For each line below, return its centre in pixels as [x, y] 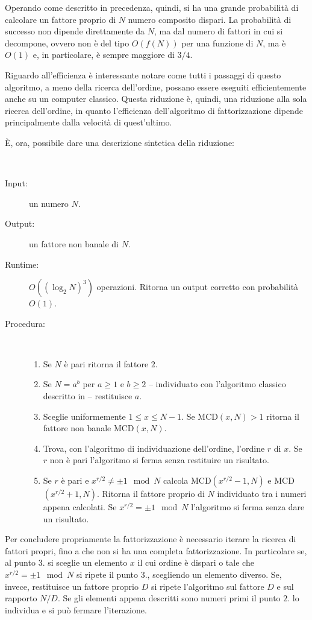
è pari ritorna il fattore [106, 363]
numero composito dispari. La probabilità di [210, 19]
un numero [49, 203]
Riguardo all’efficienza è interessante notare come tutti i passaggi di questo [143, 74]
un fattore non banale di [74, 243]
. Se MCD [200, 416]
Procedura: [25, 323]
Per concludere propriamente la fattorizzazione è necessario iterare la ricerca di [151, 539]
